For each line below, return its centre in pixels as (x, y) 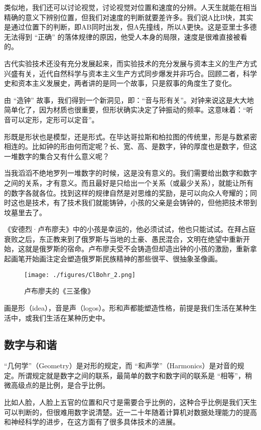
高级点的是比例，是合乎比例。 (60, 385)
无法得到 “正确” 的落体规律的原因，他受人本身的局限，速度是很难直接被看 (126, 36)
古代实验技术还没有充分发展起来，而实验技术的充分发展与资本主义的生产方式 (130, 63)
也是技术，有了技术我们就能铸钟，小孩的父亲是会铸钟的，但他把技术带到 (137, 202)
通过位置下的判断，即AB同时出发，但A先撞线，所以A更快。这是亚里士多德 (134, 27)
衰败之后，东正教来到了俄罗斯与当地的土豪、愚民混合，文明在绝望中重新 (123, 239)
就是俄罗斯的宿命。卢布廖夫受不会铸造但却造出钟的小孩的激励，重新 (137, 249)
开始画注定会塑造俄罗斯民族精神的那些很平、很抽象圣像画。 (123, 259)
